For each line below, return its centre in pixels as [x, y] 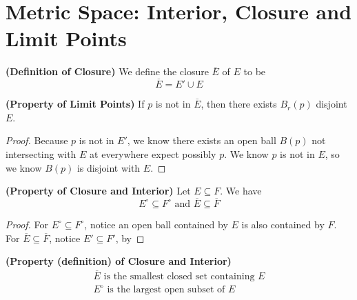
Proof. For [27, 224]
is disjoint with [109, 167]
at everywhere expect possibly [153, 153]
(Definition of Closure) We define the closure [107, 71]
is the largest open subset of [166, 290]
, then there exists [239, 104]
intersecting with [41, 153]
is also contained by [283, 224]
